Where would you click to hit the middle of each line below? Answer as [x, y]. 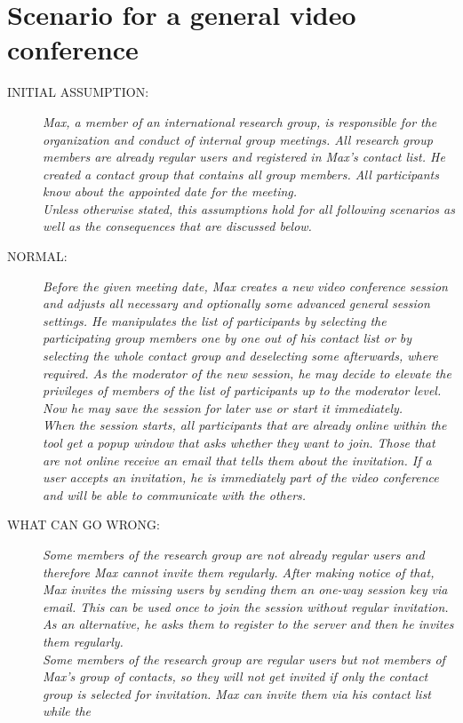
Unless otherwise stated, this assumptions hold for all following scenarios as [249, 208]
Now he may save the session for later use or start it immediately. [223, 407]
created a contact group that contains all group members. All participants [241, 174]
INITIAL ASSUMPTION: [78, 92]
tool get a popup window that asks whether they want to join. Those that [239, 442]
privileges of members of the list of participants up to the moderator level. [242, 390]
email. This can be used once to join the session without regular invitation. [246, 606]
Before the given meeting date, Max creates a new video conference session [245, 286]
